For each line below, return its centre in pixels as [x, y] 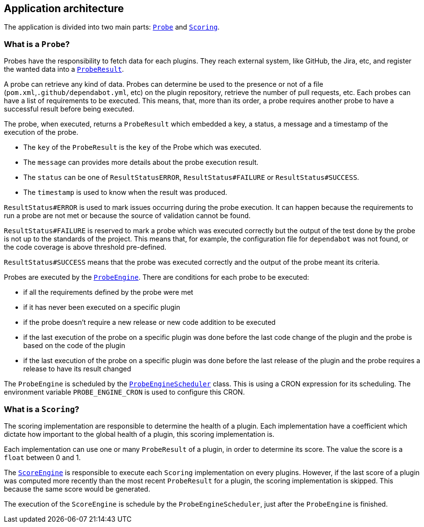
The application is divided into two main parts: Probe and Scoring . [112, 27]
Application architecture [64, 8]
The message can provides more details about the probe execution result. [141, 162]
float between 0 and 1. [42, 457]
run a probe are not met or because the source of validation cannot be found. [127, 216]
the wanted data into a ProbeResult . [64, 69]
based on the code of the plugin [74, 346]
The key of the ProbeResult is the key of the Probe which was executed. [142, 147]
